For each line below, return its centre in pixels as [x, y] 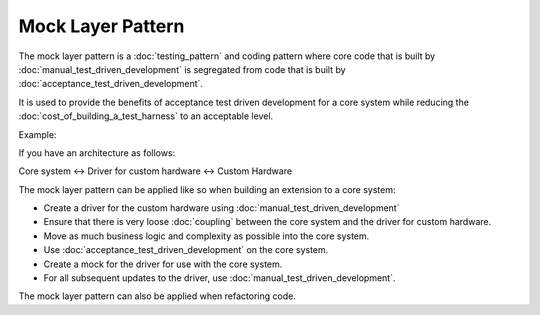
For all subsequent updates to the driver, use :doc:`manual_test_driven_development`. [219, 278]
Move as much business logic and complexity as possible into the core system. [206, 236]
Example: [37, 134]
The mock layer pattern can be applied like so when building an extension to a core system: [207, 189]
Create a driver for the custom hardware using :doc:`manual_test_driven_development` [221, 208]
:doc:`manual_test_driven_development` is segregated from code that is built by [182, 69]
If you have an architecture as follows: [97, 152]
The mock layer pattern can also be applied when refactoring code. [157, 296]
